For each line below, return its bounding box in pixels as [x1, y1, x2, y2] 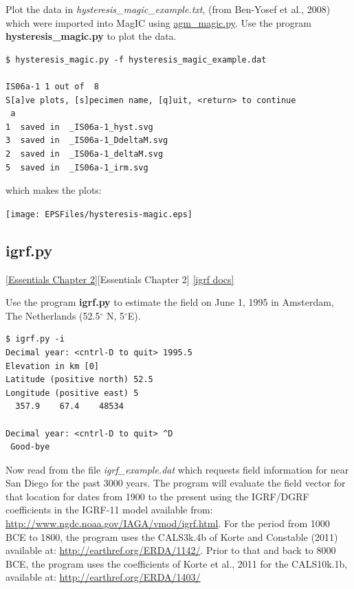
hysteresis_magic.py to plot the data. [5, 29, 177, 43]
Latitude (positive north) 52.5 [5, 375, 153, 385]
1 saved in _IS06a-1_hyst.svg [5, 122, 153, 132]
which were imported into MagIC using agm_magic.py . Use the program [5, 15, 311, 30]
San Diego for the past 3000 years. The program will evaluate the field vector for [5, 476, 346, 490]
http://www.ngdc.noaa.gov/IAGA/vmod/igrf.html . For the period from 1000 [5, 516, 330, 531]
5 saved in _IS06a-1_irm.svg [5, 162, 148, 173]
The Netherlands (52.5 [5, 308, 100, 322]
